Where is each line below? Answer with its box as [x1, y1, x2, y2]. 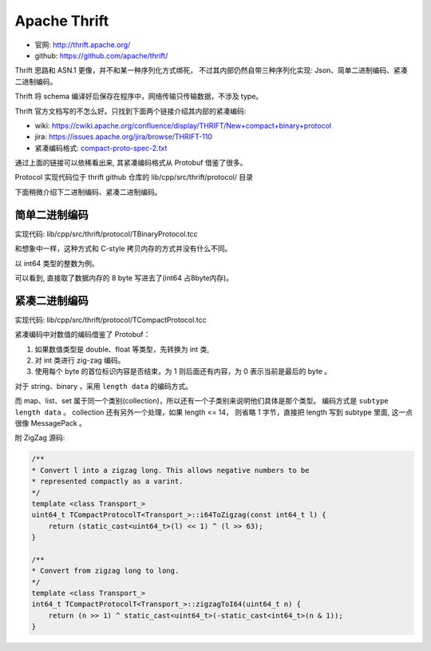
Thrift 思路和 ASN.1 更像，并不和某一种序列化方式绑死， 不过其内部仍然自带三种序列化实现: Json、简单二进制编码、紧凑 [14, 65, 408, 75]
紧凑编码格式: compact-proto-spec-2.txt [34, 143, 168, 153]
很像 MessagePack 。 [14, 418, 87, 427]
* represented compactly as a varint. [31, 477, 184, 486]
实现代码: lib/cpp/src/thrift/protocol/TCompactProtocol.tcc [14, 315, 207, 324]
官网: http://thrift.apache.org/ [34, 40, 131, 50]
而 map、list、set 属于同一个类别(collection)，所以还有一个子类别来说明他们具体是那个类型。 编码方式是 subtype [14, 396, 389, 406]
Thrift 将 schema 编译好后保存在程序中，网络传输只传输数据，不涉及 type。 [14, 92, 263, 101]
